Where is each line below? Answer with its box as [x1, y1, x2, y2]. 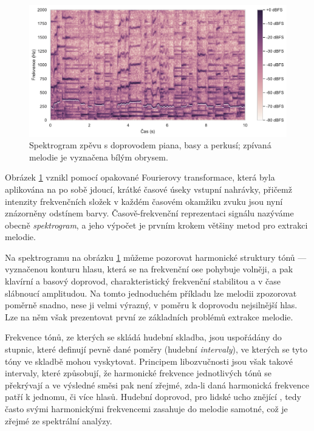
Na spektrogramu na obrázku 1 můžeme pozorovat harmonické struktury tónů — [5, 250, 307, 263]
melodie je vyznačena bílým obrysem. [29, 150, 168, 163]
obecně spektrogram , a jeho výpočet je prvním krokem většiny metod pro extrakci [5, 218, 308, 231]
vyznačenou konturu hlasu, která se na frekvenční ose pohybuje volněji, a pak [5, 263, 293, 275]
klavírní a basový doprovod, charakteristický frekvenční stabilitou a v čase [5, 275, 281, 288]
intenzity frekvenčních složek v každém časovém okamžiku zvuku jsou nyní [5, 195, 283, 207]
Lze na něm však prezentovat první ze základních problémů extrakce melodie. [5, 310, 293, 323]
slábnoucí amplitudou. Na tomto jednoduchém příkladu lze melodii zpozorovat [5, 286, 297, 299]
